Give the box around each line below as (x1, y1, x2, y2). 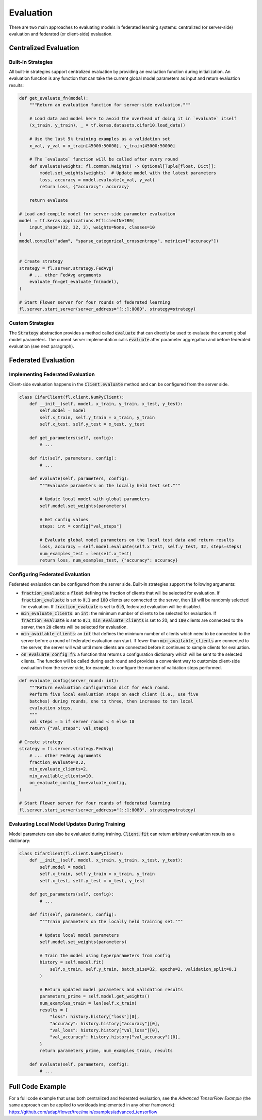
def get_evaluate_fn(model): (19, 95, 89, 101)
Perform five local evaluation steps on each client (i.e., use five (29, 692, 198, 697)
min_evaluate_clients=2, (29, 766, 89, 772)
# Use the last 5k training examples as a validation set (29, 136, 170, 142)
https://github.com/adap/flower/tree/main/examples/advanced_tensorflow (9, 1109, 158, 1115)
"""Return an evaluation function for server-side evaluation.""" (29, 102, 191, 108)
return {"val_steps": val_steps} (29, 726, 109, 731)
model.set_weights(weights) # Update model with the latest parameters (39, 170, 216, 176)
